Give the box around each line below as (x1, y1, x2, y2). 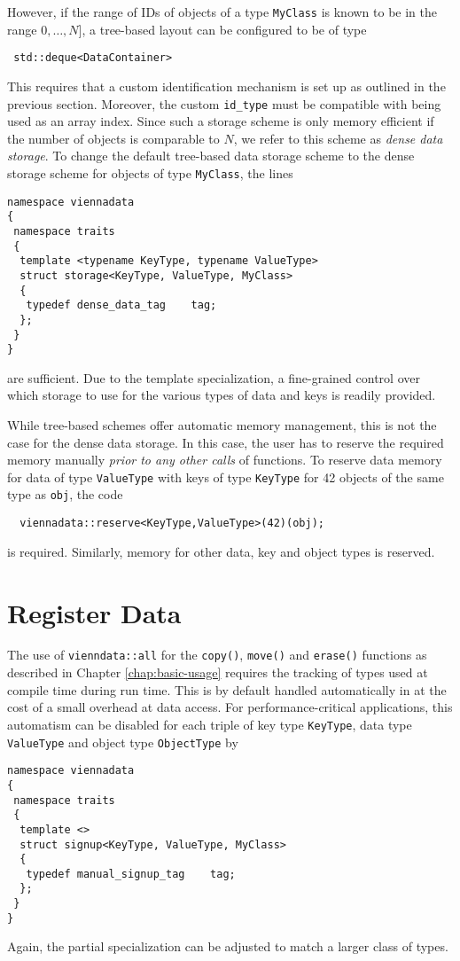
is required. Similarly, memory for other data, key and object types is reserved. (7, 542, 435, 560)
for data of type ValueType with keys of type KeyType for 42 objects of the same (7, 467, 444, 486)
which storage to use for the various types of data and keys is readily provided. (7, 386, 436, 404)
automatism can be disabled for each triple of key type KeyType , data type (7, 715, 412, 733)
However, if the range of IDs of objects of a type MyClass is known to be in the (7, 3, 437, 20)
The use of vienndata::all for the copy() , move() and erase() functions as (7, 645, 427, 664)
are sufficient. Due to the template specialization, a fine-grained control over (7, 368, 420, 387)
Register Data (7, 594, 182, 630)
